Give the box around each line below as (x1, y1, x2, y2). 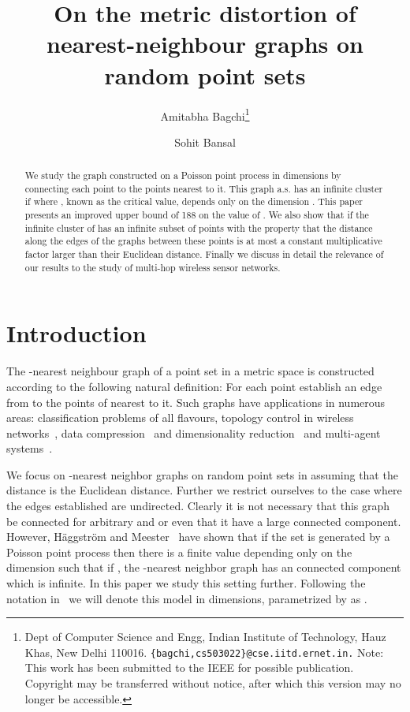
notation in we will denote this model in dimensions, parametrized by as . (6, 590, 367, 606)
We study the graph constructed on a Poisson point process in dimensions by (24, 169, 341, 182)
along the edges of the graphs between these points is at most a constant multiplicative (24, 234, 382, 248)
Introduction (6, 317, 147, 349)
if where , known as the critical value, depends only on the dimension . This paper (24, 195, 363, 208)
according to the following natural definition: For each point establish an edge (6, 378, 382, 394)
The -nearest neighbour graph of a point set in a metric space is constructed (6, 363, 375, 379)
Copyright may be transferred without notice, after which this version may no (24, 675, 401, 691)
